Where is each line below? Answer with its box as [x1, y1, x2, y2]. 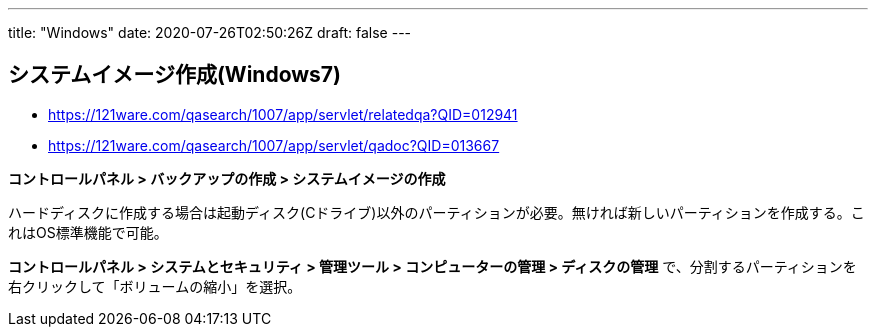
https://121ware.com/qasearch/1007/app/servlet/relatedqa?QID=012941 [48, 105, 518, 123]
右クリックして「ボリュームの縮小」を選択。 [8, 277, 302, 295]
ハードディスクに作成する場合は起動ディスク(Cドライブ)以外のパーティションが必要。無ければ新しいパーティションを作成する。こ [8, 203, 865, 221]
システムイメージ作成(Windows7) [8, 62, 341, 88]
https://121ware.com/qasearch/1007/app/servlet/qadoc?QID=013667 [48, 136, 500, 154]
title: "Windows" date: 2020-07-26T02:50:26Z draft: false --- [8, 24, 412, 41]
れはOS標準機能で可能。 [8, 223, 168, 241]
